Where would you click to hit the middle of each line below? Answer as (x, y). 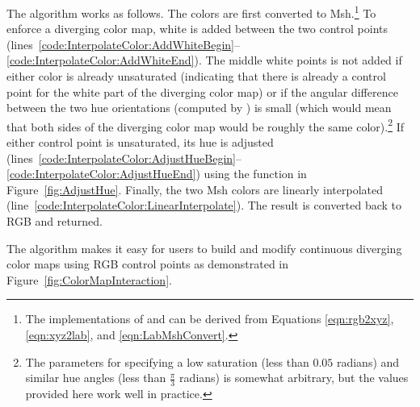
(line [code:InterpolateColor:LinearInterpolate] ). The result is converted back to (204, 205)
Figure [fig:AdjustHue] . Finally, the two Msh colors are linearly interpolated (195, 189)
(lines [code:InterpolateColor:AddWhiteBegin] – (123, 44)
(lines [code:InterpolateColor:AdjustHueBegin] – (124, 158)
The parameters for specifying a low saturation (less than (167, 361)
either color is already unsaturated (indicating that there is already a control (196, 76)
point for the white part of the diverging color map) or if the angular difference (202, 91)
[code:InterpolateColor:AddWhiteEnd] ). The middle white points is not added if (204, 60)
